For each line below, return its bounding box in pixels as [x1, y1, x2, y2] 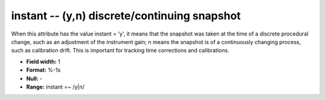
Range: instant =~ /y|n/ [26, 83, 85, 90]
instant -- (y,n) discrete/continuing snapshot [11, 9, 241, 22]
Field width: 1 [26, 58, 60, 65]
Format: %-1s [26, 66, 61, 73]
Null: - [26, 75, 43, 82]
